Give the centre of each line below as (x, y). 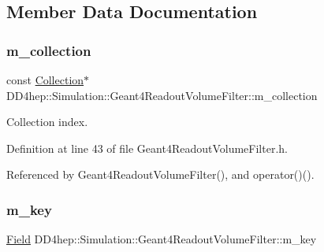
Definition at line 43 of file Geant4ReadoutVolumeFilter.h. (147, 148)
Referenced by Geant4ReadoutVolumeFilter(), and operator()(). (160, 174)
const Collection (45, 80)
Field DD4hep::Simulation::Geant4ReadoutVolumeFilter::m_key (162, 239)
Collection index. (47, 122)
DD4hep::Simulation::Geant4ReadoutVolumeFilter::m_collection (162, 95)
